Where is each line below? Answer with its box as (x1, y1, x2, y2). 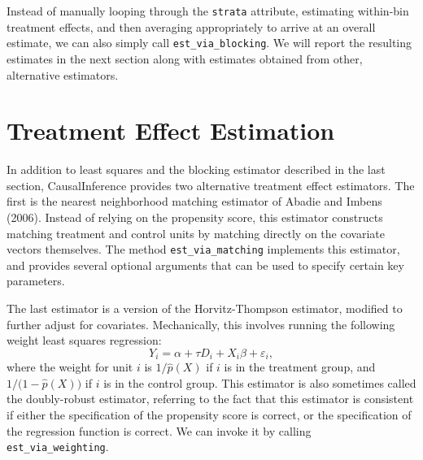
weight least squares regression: (7, 332, 162, 349)
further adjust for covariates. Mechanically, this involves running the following (7, 315, 395, 332)
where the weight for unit (7, 358, 133, 375)
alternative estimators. (7, 66, 119, 83)
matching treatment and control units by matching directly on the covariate (7, 224, 385, 241)
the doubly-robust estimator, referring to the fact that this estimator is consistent (7, 390, 414, 407)
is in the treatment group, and (224, 358, 376, 375)
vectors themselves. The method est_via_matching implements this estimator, (7, 241, 400, 258)
